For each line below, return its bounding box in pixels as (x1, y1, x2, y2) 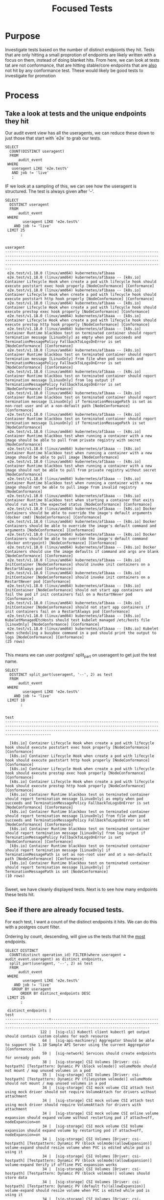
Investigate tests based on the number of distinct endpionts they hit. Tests (5, 47, 155, 52)
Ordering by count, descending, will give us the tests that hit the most (5, 933, 145, 939)
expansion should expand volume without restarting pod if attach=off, (5, 1115, 154, 1120)
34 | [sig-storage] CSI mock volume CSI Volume (42, 1124, 143, 1129)
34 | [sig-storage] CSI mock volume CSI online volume (42, 1111, 159, 1116)
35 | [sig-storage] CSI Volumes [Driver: (42, 1072, 131, 1077)
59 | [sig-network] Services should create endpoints (42, 1051, 157, 1056)
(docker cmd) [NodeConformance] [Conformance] (5, 515, 102, 519)
